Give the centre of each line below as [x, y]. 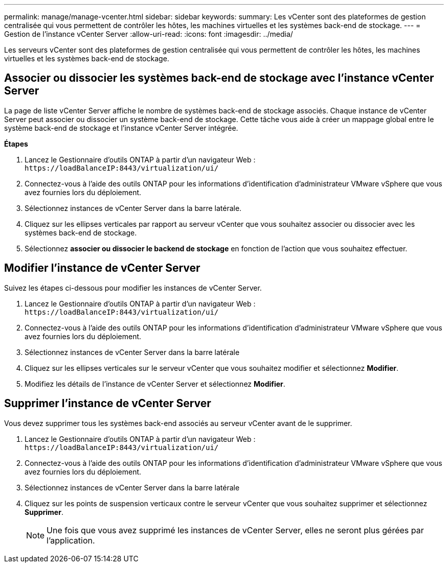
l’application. [71, 540]
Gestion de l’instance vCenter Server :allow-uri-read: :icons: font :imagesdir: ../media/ [149, 34]
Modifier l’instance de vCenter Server [102, 268]
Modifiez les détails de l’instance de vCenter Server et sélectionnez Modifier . [155, 384]
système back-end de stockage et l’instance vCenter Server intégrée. [121, 128]
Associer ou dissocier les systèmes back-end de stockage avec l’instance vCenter [219, 78]
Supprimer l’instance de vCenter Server [108, 404]
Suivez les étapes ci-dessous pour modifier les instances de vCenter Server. [133, 288]
